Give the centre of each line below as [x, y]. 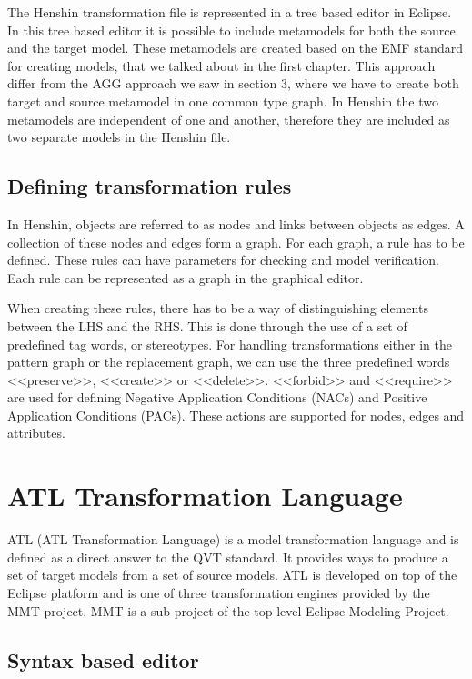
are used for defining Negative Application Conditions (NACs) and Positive [217, 397]
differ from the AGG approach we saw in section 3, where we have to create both [233, 83]
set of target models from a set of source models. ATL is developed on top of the [232, 575]
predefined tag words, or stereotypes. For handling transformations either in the [230, 344]
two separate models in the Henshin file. [119, 137]
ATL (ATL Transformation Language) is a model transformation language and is [233, 539]
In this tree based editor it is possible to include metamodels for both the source [231, 30]
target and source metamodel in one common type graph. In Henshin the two [223, 101]
